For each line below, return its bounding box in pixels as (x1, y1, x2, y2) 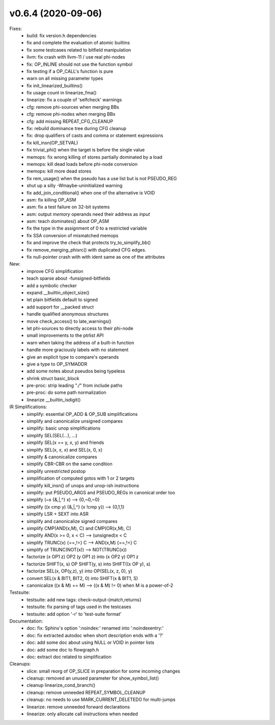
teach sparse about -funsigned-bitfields (26, 276, 111, 282)
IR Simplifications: (9, 404, 47, 410)
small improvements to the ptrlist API (26, 332, 104, 339)
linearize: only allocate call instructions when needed (26, 711, 139, 717)
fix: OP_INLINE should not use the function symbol (26, 61, 132, 67)
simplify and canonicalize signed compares (26, 518, 118, 524)
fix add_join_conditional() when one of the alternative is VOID (26, 189, 155, 196)
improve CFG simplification (26, 268, 84, 274)
